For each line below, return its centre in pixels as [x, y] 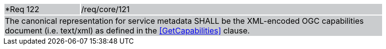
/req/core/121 [105, 9]
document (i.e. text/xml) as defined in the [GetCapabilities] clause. [128, 31]
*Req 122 [22, 9]
